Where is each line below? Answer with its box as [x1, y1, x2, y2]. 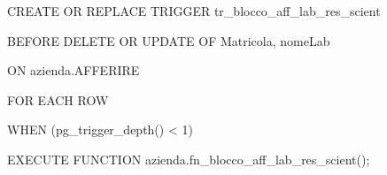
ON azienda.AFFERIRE [7, 61, 140, 80]
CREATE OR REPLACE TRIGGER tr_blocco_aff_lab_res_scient [7, 2, 381, 19]
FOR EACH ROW [7, 90, 109, 109]
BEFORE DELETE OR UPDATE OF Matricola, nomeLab [7, 31, 330, 49]
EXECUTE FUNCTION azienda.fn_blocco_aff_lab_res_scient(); [7, 149, 370, 168]
